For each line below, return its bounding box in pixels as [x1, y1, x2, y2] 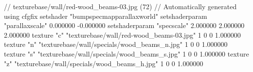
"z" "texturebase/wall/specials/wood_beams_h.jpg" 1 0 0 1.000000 [4, 58, 203, 68]
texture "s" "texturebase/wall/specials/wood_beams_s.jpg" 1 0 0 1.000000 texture [4, 48, 249, 58]
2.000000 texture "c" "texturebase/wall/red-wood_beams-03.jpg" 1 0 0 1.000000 [4, 29, 241, 40]
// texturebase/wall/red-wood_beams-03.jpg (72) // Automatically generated [4, 1, 237, 11]
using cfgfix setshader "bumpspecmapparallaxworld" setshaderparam [4, 11, 207, 21]
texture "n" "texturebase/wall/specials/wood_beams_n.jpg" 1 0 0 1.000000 [4, 39, 228, 49]
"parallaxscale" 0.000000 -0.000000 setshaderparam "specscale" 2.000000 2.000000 [4, 20, 245, 30]
